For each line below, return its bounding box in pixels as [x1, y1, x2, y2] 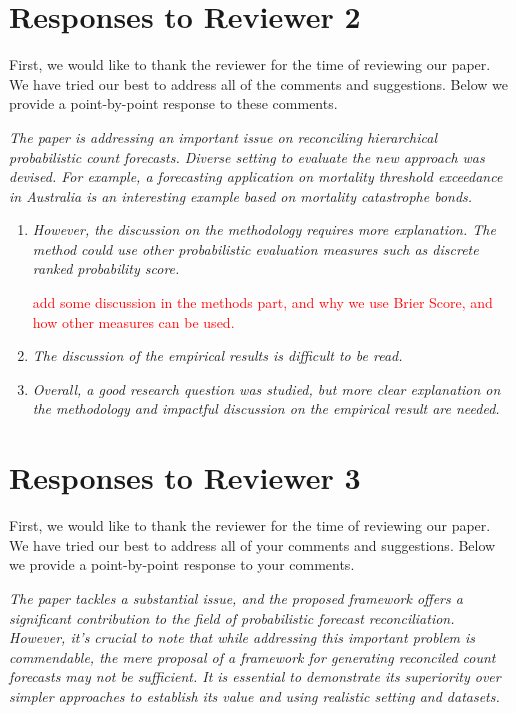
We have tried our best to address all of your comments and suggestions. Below [9, 534, 496, 555]
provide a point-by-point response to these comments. [9, 93, 338, 114]
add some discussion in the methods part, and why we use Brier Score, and [32, 292, 493, 313]
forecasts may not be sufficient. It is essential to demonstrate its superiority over [9, 666, 501, 687]
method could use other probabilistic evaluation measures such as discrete [32, 238, 479, 259]
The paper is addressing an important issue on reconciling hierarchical [9, 126, 437, 147]
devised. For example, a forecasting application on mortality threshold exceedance [9, 166, 503, 187]
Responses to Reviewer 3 [9, 457, 361, 498]
